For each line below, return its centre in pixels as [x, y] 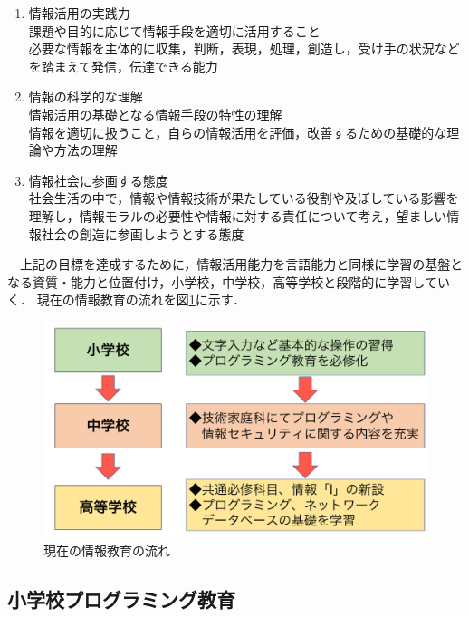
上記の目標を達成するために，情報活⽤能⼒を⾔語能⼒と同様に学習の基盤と [241, 264]
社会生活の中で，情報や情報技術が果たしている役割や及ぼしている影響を [244, 198]
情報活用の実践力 [79, 13]
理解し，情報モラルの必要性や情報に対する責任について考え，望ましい [238, 215]
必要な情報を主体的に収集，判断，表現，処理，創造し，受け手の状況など [244, 48]
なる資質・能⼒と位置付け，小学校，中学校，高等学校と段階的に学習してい [229, 281]
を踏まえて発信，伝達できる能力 [123, 66]
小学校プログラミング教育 [121, 598]
